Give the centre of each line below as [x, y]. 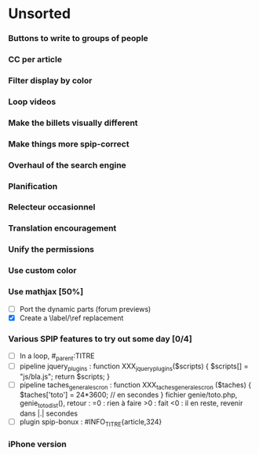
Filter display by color [50, 80]
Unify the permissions [51, 250]
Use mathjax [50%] [46, 292]
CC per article [35, 60]
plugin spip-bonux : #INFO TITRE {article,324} [91, 423]
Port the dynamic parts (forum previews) [85, 309]
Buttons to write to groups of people [78, 39]
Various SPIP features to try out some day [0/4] [100, 338]
